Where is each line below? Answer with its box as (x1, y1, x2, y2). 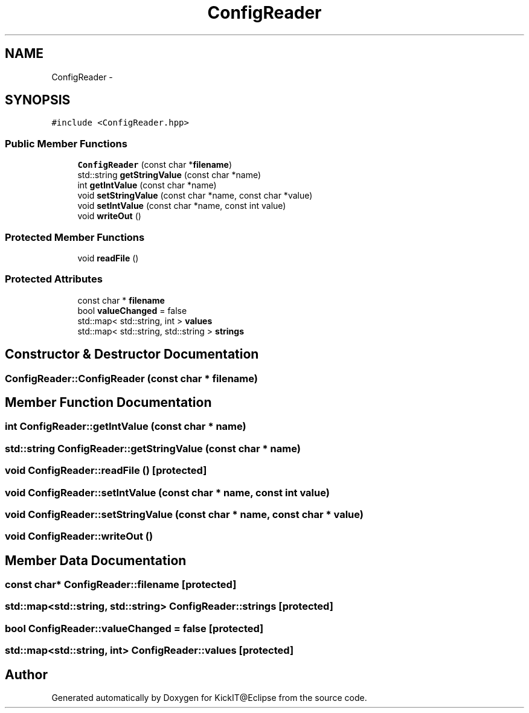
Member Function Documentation (5, 394, 212, 410)
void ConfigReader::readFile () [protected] (5, 464, 207, 477)
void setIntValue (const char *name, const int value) (77, 200, 286, 211)
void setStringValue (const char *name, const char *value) (77, 190, 313, 201)
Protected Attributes (5, 273, 103, 286)
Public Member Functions (5, 137, 127, 150)
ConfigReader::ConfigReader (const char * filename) (5, 372, 258, 385)
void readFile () (77, 252, 139, 263)
